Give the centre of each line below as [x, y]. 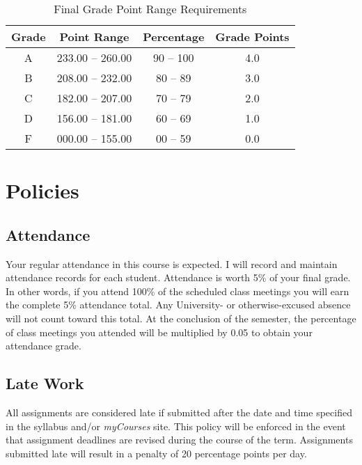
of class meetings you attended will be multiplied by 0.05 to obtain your [159, 332]
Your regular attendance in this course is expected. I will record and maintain [172, 263]
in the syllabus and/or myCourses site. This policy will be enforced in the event [176, 426]
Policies [42, 190]
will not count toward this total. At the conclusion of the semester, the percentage [181, 318]
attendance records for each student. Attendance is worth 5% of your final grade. [178, 277]
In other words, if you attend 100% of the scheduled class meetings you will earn [178, 291]
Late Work [45, 383]
